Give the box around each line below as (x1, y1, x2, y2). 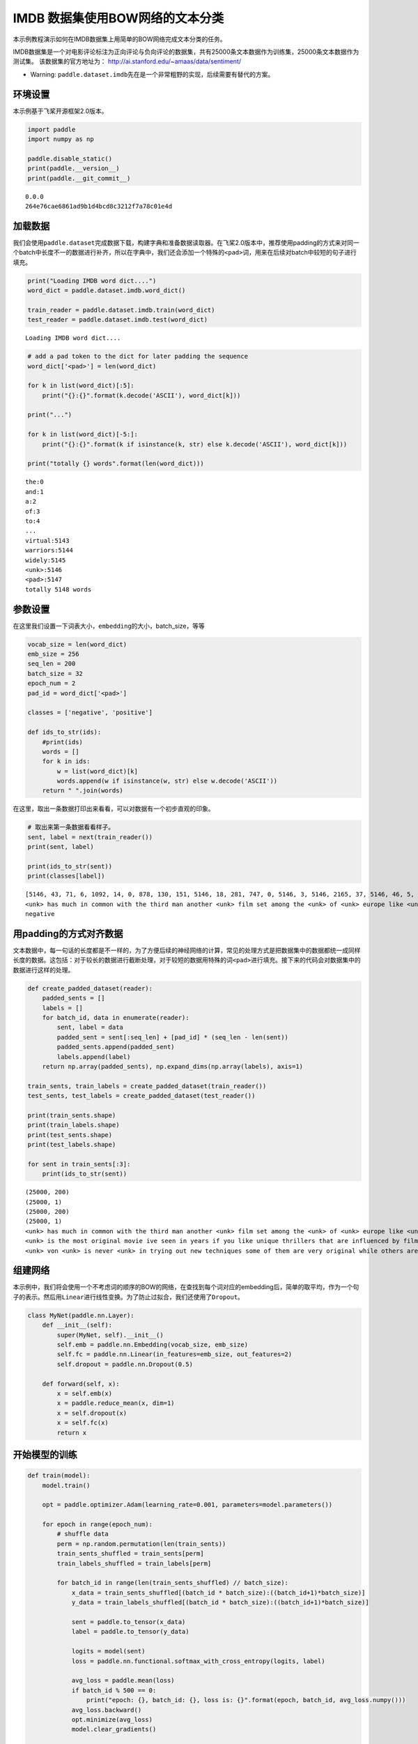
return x (56, 1429, 87, 1436)
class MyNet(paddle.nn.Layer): (27, 1311, 135, 1319)
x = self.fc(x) (56, 1419, 109, 1427)
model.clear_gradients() (71, 1725, 157, 1734)
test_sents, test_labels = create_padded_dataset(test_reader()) (27, 1092, 256, 1100)
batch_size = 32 (27, 670, 84, 677)
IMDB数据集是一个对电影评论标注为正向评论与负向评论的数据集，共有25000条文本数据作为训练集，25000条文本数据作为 (13, 47, 359, 56)
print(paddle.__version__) (27, 165, 120, 172)
